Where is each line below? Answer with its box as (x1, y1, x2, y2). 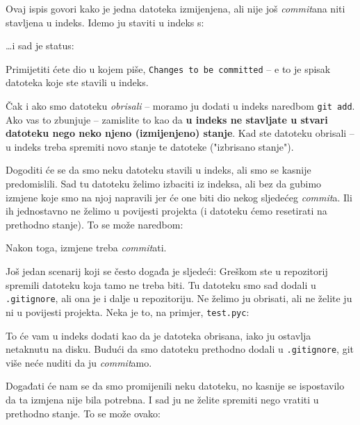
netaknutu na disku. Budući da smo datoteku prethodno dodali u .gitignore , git (6, 342, 354, 356)
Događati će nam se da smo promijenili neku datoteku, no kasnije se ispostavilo (6, 378, 345, 393)
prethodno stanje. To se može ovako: (6, 406, 161, 420)
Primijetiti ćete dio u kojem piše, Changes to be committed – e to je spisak (6, 61, 331, 76)
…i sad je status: (6, 38, 74, 53)
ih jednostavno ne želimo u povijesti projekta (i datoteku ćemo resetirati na (6, 203, 327, 218)
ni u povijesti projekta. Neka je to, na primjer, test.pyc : (6, 304, 249, 319)
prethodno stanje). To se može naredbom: (6, 217, 183, 231)
